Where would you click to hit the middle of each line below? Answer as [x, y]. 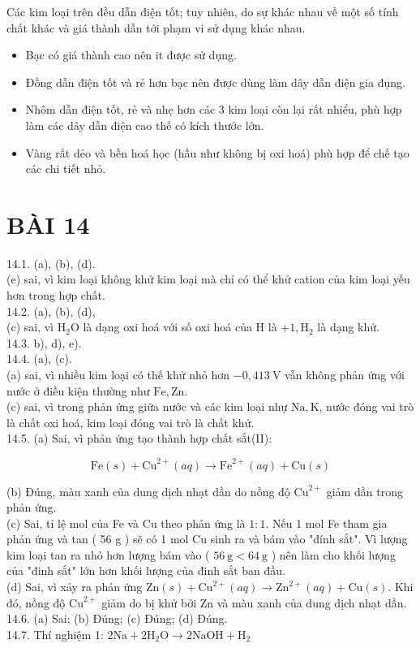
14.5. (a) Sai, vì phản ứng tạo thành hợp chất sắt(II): [139, 438]
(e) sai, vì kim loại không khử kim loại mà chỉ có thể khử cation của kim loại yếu [208, 279]
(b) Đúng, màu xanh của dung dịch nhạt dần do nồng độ [148, 491]
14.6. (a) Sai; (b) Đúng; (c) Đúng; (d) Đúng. [117, 618]
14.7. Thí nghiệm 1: [55, 634]
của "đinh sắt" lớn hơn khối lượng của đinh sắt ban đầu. [146, 570]
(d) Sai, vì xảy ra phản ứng [75, 587]
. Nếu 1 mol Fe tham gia [326, 523]
